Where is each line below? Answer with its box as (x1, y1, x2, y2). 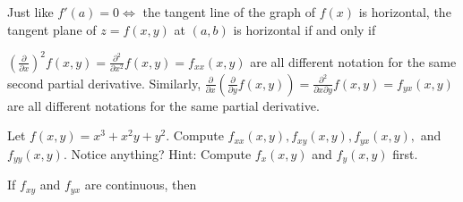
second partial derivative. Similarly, (7, 73, 201, 92)
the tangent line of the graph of (142, 3, 315, 21)
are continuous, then (84, 175, 197, 194)
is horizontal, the (358, 3, 451, 21)
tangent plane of (7, 20, 97, 38)
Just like (7, 3, 54, 21)
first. (392, 144, 418, 163)
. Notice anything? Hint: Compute (63, 144, 252, 163)
